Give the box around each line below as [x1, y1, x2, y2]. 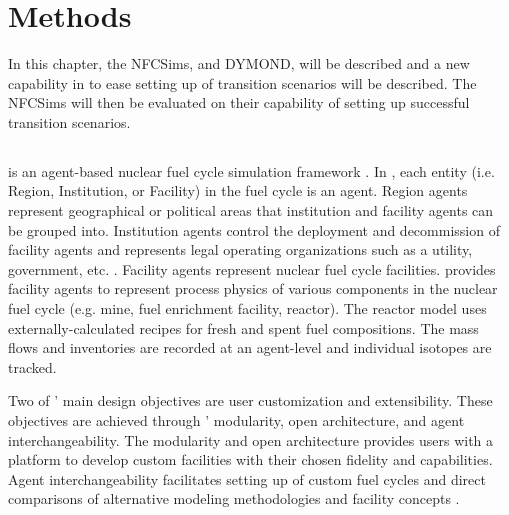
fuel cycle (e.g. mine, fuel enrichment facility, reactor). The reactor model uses [8, 298, 487, 319]
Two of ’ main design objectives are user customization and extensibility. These [8, 390, 493, 411]
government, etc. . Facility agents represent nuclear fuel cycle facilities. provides [8, 258, 496, 279]
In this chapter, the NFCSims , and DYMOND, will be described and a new [8, 53, 470, 74]
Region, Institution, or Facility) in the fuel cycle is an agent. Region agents [8, 180, 468, 201]
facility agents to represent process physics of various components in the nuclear [8, 278, 498, 299]
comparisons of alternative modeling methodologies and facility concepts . [8, 488, 460, 509]
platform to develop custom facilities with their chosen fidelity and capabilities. [8, 449, 493, 470]
